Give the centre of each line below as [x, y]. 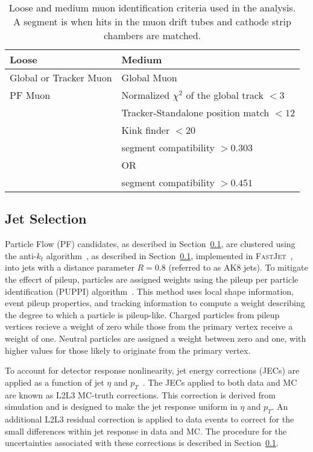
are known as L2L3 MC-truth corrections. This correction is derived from [140, 394]
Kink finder [146, 130]
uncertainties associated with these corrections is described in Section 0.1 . [142, 443]
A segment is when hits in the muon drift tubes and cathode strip [152, 21]
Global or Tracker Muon [61, 77]
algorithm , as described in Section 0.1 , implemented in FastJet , [169, 255]
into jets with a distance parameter [70, 267]
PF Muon [30, 95]
